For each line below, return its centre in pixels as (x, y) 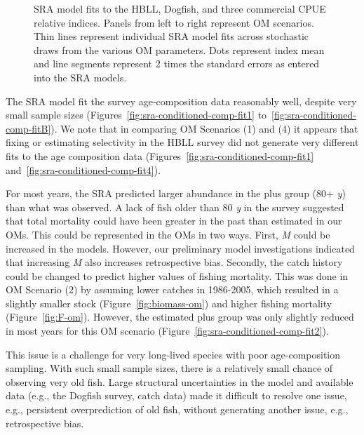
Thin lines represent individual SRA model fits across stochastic (171, 36)
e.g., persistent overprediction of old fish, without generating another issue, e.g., (177, 409)
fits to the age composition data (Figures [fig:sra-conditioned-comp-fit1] (160, 155)
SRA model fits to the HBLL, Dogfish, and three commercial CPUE (180, 8)
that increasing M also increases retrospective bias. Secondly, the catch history (174, 262)
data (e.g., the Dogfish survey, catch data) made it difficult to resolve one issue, (176, 395)
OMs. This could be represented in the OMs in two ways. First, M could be (168, 234)
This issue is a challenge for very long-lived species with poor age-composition (173, 354)
